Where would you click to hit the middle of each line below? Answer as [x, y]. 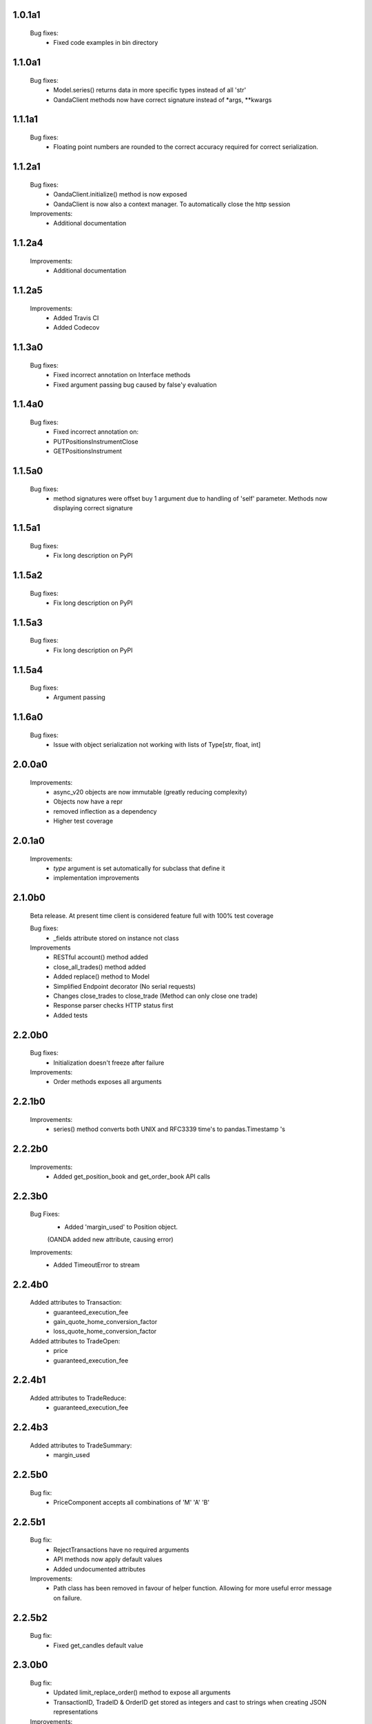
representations [76, 1712]
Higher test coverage [83, 821]
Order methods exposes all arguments [107, 1082]
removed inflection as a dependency [105, 811]
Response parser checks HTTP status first [113, 1005]
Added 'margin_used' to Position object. [121, 1227]
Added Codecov [76, 328]
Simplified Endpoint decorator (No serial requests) [125, 986]
